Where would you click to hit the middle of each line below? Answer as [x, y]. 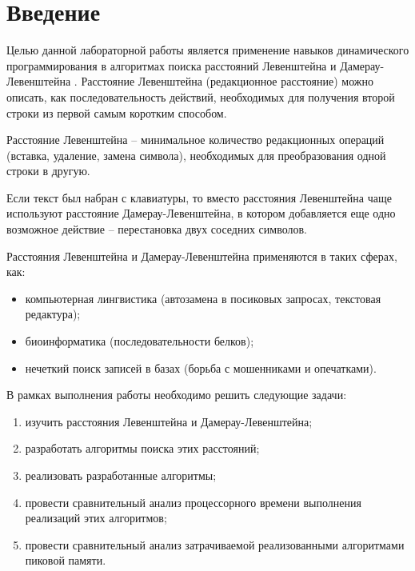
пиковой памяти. [66, 560]
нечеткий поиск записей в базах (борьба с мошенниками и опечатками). [201, 367]
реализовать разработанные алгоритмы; [121, 475]
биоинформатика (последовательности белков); [140, 341]
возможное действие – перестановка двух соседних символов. [157, 229]
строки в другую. [48, 171]
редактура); [53, 314]
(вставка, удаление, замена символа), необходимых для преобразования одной [196, 155]
